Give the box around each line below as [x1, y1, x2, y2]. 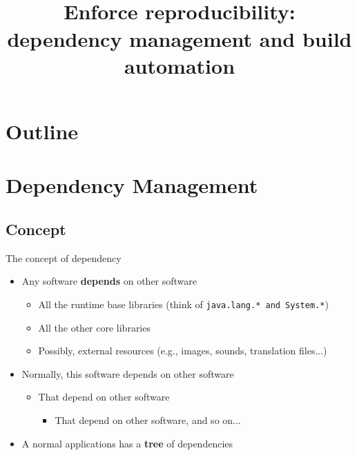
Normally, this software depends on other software [21, 366, 234, 381]
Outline [6, 117, 79, 145]
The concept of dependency [6, 250, 122, 265]
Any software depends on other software [21, 274, 197, 288]
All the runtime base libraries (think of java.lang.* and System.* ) [38, 296, 329, 311]
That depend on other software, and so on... [55, 412, 241, 427]
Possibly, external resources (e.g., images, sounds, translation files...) [38, 343, 327, 358]
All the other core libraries [38, 320, 151, 334]
